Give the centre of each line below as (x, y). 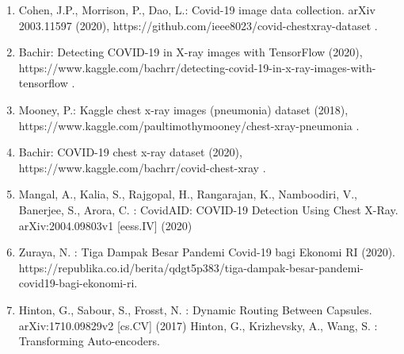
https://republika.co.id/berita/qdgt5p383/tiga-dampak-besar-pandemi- (191, 267)
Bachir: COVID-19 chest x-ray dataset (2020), (130, 152)
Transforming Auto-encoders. (89, 341)
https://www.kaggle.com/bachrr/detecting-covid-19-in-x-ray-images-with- (197, 67)
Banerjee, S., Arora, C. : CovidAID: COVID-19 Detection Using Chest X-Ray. (208, 209)
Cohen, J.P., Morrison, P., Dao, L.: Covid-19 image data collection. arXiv (197, 10)
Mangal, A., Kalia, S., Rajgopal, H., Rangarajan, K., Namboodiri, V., (188, 194)
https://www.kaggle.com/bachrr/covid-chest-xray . (142, 167)
